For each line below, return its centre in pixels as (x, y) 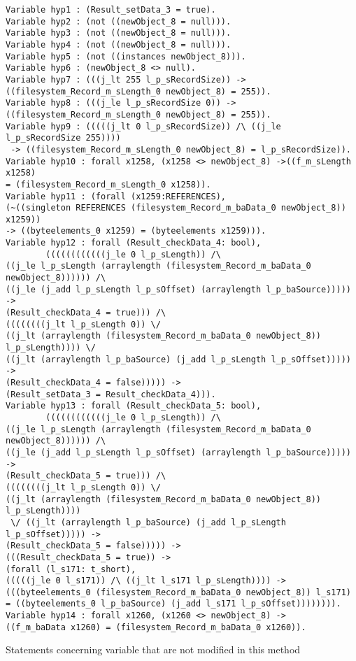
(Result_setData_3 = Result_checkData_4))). (111, 394)
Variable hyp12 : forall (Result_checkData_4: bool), (134, 243)
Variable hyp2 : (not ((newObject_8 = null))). (119, 21)
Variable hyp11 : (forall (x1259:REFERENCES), (116, 196)
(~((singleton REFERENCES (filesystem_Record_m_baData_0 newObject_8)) (176, 208)
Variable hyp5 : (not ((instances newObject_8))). (126, 56)
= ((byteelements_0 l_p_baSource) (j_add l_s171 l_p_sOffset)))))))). (173, 604)
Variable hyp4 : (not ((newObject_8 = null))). (119, 44)
